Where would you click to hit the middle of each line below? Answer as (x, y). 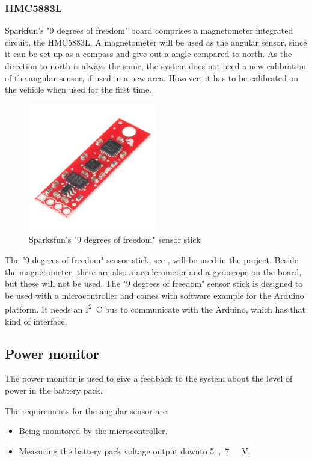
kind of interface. (36, 321)
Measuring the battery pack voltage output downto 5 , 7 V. (135, 450)
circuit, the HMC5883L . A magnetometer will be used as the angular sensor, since (156, 42)
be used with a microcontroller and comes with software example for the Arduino (154, 295)
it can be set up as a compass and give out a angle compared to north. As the (148, 54)
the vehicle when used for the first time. (78, 89)
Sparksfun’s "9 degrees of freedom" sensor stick (115, 240)
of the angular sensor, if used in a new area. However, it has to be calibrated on (152, 77)
